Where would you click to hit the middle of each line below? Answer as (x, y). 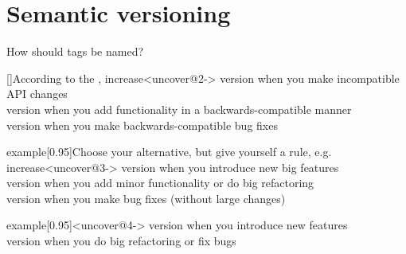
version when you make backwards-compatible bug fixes (142, 125)
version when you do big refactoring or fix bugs (121, 241)
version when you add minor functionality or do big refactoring (160, 183)
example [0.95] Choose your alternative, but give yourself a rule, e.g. (169, 152)
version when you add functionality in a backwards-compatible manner (179, 109)
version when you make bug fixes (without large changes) (146, 198)
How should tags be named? (75, 51)
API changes (37, 94)
